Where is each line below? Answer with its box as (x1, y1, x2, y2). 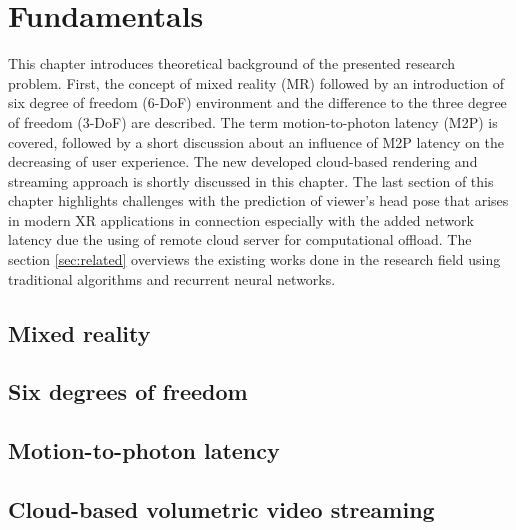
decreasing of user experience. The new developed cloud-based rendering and (8, 151, 478, 172)
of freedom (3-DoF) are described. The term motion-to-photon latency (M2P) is (8, 111, 498, 132)
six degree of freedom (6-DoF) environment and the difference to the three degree (8, 92, 507, 113)
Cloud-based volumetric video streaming (8, 493, 435, 524)
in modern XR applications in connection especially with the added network (8, 209, 474, 230)
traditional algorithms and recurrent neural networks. (8, 268, 336, 289)
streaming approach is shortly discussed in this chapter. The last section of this (8, 170, 494, 191)
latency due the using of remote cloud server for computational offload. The (8, 229, 472, 250)
